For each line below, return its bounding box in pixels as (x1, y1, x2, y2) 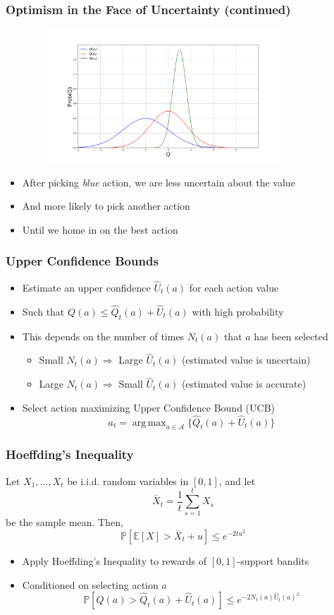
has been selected (254, 328, 328, 343)
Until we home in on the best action (22, 222, 178, 237)
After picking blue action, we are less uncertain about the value (22, 174, 295, 189)
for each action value (189, 280, 279, 294)
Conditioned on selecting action (22, 577, 159, 592)
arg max (132, 417, 166, 428)
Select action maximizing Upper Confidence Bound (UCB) (22, 400, 275, 414)
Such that (22, 304, 65, 318)
